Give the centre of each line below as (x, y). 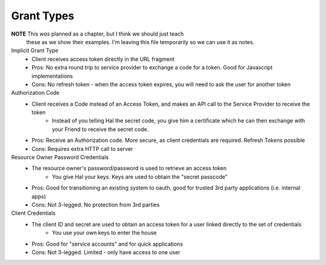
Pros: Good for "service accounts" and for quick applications (107, 244)
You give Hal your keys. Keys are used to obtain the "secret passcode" (140, 177)
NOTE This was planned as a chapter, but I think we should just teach (97, 34)
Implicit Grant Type (35, 51)
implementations (53, 76)
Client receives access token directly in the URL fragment (103, 59)
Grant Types (43, 16)
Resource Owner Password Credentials (60, 158)
